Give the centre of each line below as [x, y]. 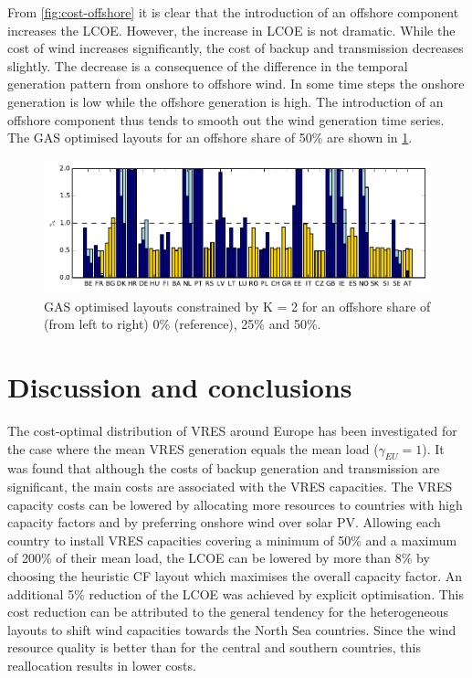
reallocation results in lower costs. [102, 665]
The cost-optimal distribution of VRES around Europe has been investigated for [232, 431]
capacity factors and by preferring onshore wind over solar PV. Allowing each [224, 522]
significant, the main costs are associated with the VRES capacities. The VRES [230, 487]
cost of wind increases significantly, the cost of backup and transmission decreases [236, 48]
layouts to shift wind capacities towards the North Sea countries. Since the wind [232, 629]
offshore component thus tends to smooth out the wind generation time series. [226, 119]
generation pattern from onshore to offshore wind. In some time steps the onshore [236, 84]
